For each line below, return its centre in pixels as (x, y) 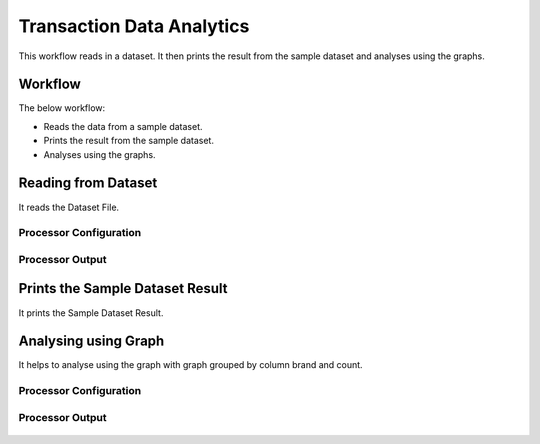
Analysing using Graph (91, 341)
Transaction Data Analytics (134, 26)
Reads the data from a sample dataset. (123, 126)
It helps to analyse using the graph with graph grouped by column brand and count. (191, 365)
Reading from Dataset (88, 183)
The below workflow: (62, 108)
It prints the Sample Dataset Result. (91, 312)
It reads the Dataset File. (69, 207)
